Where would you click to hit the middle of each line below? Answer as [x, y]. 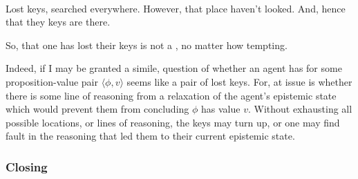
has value [221, 109]
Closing [27, 166]
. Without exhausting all [300, 109]
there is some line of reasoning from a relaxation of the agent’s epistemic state [171, 95]
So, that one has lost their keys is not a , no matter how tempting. [147, 45]
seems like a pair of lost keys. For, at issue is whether [239, 81]
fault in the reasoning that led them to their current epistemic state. [150, 136]
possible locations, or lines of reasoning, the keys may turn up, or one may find [173, 122]
